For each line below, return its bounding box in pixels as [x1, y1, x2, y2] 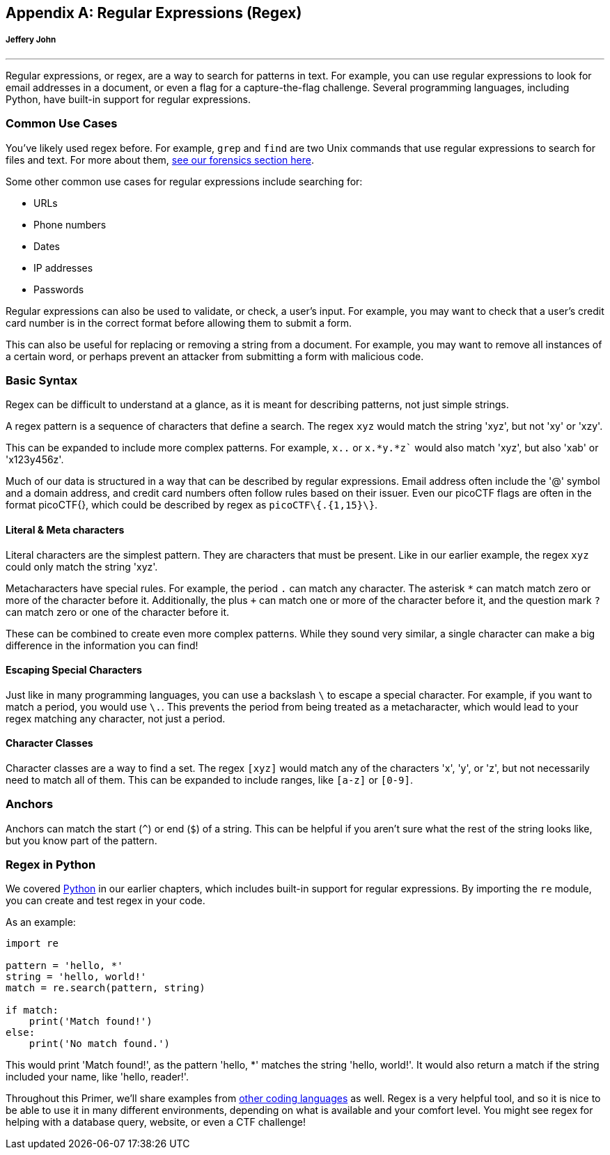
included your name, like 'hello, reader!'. [6, 1071, 189, 1083]
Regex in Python [6, 858, 96, 872]
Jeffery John [6, 35, 56, 45]
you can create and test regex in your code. [6, 894, 205, 907]
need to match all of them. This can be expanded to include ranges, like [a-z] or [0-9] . [6, 773, 413, 786]
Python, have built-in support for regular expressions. [6, 93, 251, 105]
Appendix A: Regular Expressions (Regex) [6, 4, 302, 22]
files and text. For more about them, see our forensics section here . [6, 153, 314, 166]
